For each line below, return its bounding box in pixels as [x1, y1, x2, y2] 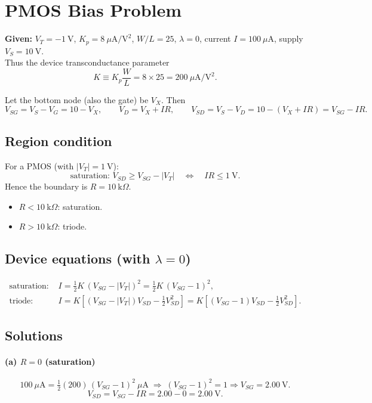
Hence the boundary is [5, 180, 88, 193]
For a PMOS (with [5, 159, 74, 172]
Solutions [5, 325, 63, 344]
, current [199, 32, 231, 45]
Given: [5, 32, 32, 45]
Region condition [5, 131, 112, 150]
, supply [274, 32, 303, 45]
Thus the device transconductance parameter [5, 56, 170, 69]
